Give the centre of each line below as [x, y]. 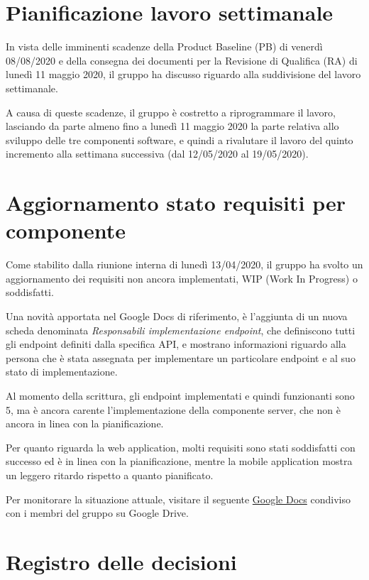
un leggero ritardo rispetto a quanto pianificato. [110, 475]
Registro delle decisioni [121, 561]
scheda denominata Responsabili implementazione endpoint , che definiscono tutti [181, 330]
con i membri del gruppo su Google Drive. [97, 513]
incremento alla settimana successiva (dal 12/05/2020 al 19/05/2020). [157, 154]
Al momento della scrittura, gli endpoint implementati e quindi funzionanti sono [180, 395]
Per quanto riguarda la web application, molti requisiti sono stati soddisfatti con [181, 447]
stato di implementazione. [62, 372]
